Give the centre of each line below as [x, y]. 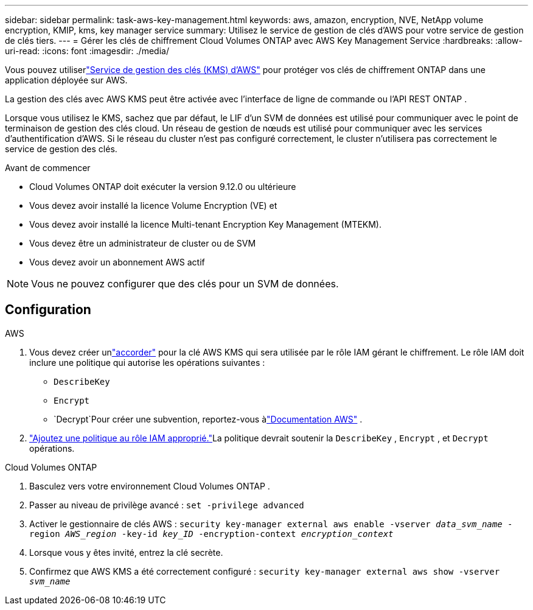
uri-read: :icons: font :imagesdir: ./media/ [87, 51]
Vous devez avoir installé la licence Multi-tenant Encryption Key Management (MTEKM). [206, 224]
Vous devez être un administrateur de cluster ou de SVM [143, 243]
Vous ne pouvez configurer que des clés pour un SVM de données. [185, 284]
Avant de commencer [48, 168]
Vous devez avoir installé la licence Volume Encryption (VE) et [153, 205]
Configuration [48, 310]
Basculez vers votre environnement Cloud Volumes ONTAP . [150, 486]
